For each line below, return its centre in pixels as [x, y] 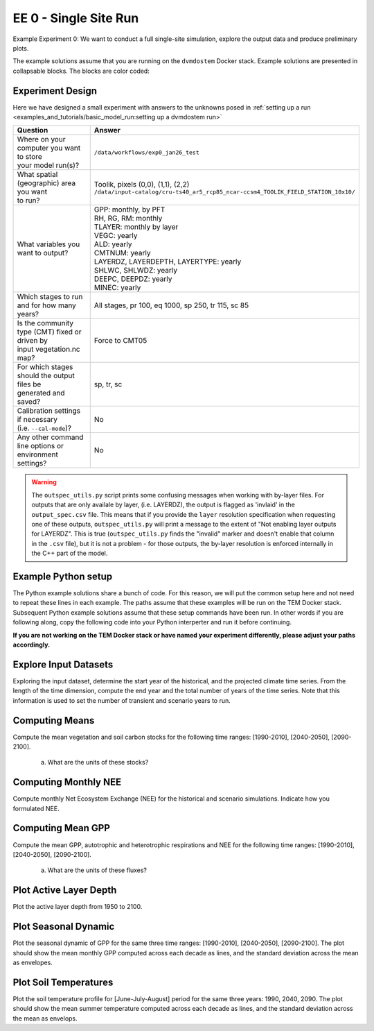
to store [30, 157]
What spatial [37, 175]
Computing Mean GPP [62, 828]
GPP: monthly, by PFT [130, 210]
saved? [29, 402]
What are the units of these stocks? [98, 762]
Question [33, 130]
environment [37, 454]
